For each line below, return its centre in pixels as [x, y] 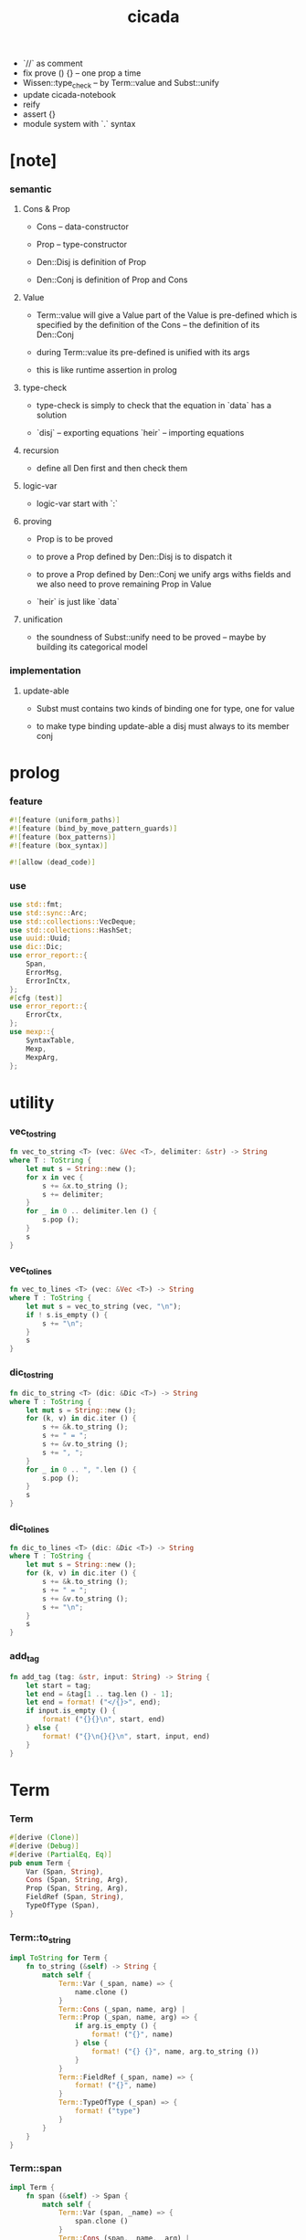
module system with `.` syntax [79, 123]
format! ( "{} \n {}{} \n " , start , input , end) [126, 1736]
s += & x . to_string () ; [85, 1186]
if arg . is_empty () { [116, 2026]
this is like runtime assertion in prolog [107, 370]
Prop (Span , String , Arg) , [77, 1888]
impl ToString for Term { [58, 1958]
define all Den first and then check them [112, 469]
